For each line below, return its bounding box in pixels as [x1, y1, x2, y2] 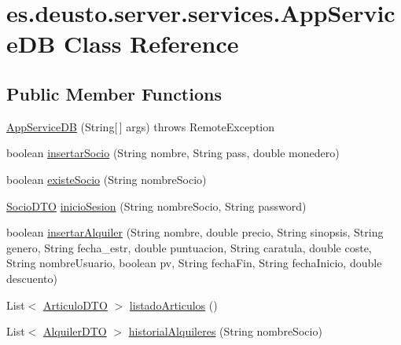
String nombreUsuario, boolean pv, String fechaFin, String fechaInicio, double [6, 255, 382, 271]
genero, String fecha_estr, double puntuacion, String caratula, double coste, [6, 239, 372, 255]
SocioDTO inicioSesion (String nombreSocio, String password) [6, 197, 307, 214]
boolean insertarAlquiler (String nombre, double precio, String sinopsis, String [6, 224, 384, 240]
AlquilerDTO [42, 323, 107, 339]
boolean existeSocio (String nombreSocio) [6, 171, 207, 187]
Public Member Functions [6, 81, 222, 105]
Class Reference [64, 28, 239, 60]
